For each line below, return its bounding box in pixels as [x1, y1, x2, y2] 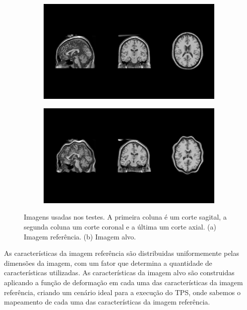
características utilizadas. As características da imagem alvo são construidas [4, 267, 235, 278]
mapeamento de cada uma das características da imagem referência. [4, 297, 210, 307]
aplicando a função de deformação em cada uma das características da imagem [4, 277, 243, 288]
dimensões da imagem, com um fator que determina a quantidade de [4, 257, 212, 268]
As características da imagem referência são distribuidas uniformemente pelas [4, 248, 240, 258]
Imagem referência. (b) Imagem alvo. [24, 231, 136, 241]
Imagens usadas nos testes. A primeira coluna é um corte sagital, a [24, 212, 227, 222]
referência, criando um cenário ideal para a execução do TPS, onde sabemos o [4, 287, 241, 297]
